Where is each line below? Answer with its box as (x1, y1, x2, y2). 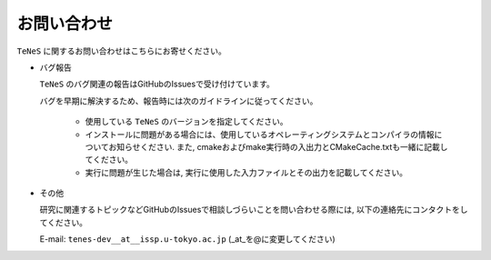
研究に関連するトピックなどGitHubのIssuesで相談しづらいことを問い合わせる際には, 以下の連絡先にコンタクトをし (39, 205, 468, 215)
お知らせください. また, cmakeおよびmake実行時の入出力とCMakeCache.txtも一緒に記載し (108, 141, 449, 152)
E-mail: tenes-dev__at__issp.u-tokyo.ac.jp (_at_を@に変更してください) (39, 234, 336, 245)
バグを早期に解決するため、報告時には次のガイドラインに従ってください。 (39, 95, 318, 106)
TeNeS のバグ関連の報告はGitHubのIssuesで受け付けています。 (39, 78, 275, 90)
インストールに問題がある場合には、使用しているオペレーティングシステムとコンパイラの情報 (85, 128, 436, 140)
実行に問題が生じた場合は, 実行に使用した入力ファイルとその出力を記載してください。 (85, 166, 408, 177)
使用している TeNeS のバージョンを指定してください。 (85, 116, 288, 127)
